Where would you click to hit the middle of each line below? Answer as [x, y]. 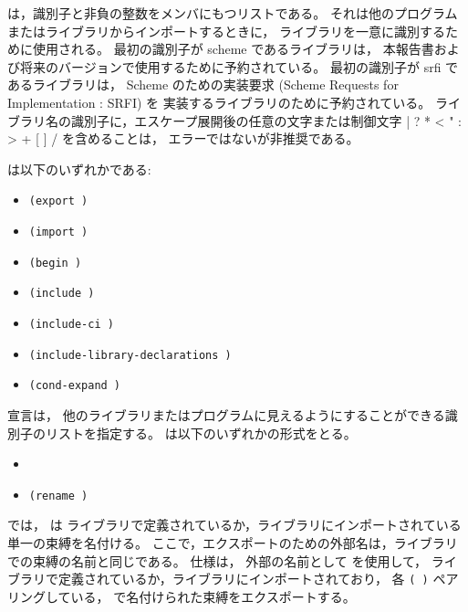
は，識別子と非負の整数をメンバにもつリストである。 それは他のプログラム [233, 13]
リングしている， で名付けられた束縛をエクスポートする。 [182, 596]
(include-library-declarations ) [130, 355]
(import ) [58, 232]
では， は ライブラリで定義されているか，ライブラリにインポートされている [234, 525]
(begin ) [55, 263]
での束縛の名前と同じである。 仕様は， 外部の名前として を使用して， [218, 560]
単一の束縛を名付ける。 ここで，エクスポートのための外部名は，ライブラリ [233, 542]
